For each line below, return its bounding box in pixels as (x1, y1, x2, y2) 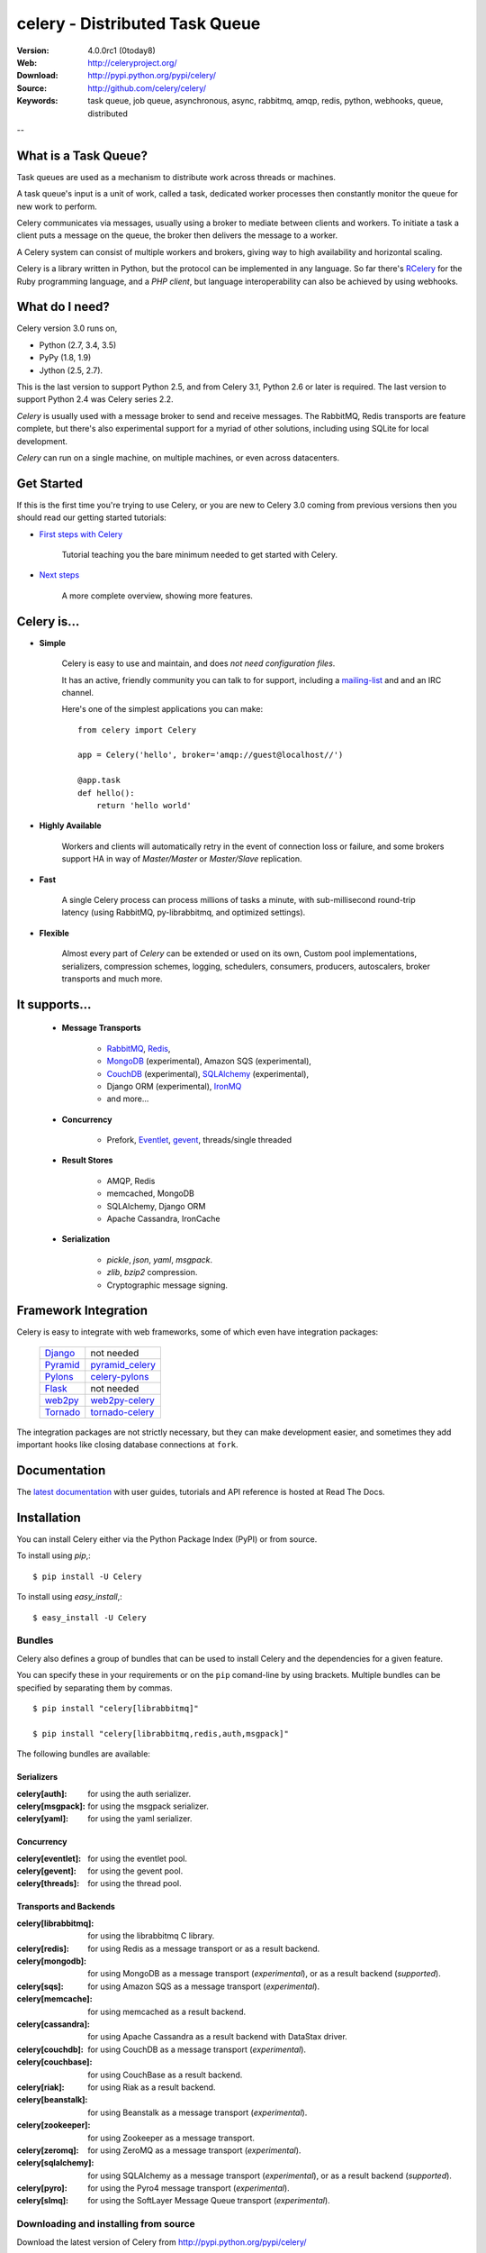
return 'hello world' (95, 800, 193, 811)
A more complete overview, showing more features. (61, 590, 254, 601)
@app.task (77, 775, 121, 786)
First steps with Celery (39, 528, 123, 540)
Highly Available (39, 820, 103, 831)
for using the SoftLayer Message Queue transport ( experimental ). (87, 2195, 330, 2206)
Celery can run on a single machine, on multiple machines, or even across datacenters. (16, 452, 340, 463)
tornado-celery (90, 1406, 155, 1418)
